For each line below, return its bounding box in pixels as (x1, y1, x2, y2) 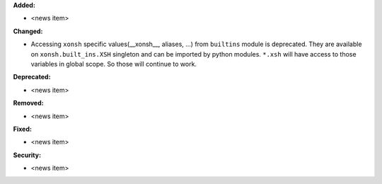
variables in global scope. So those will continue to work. (30, 59, 197, 68)
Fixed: (13, 125, 32, 133)
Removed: (13, 99, 44, 108)
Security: (13, 151, 42, 159)
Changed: (13, 27, 43, 35)
